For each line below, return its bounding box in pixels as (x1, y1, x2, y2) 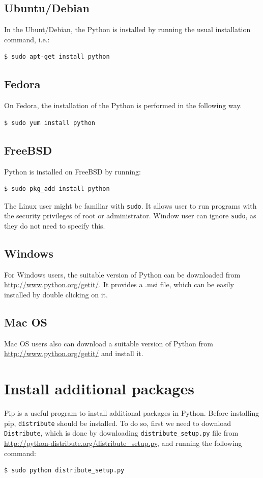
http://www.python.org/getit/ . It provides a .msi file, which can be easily (4, 279, 234, 290)
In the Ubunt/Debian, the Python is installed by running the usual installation (4, 24, 251, 35)
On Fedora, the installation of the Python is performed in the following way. (4, 100, 242, 111)
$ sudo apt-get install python (4, 53, 110, 61)
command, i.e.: (4, 34, 50, 44)
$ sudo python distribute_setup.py (4, 467, 125, 474)
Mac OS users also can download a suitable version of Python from (4, 338, 213, 348)
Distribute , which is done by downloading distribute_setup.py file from (4, 427, 239, 438)
